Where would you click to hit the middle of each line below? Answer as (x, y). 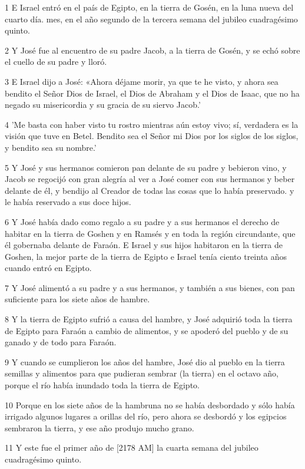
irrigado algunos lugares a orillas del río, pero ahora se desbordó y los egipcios (146, 416)
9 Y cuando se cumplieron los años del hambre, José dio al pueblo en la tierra (145, 361)
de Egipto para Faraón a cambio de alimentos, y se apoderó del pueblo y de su (147, 330)
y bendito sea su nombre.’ (51, 147)
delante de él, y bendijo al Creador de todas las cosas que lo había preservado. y (150, 190)
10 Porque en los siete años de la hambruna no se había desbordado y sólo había (150, 404)
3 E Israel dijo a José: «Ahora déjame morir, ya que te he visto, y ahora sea (142, 81)
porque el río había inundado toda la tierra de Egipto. (102, 385)
